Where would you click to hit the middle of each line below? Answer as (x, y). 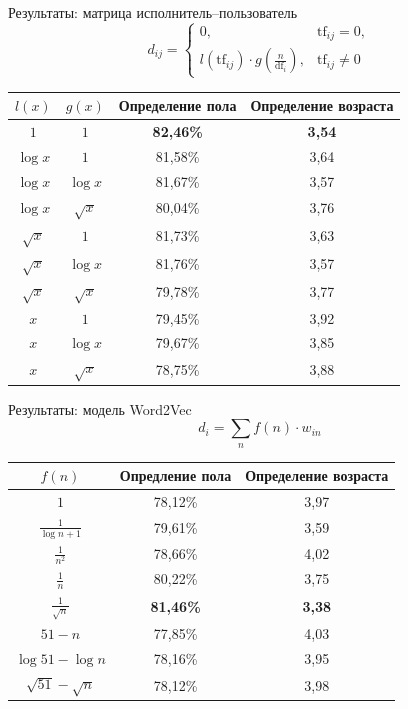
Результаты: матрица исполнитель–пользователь (153, 12)
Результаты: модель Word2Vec (100, 408)
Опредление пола (175, 475)
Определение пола (177, 105)
